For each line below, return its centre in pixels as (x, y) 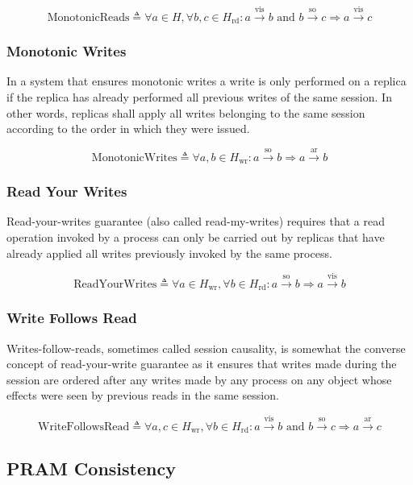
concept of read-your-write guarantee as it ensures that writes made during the (202, 364)
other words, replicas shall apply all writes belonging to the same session (186, 112)
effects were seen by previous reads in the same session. (143, 395)
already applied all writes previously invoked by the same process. (169, 253)
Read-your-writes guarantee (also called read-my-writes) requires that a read (196, 221)
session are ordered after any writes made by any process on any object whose (199, 379)
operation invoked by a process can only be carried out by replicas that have (196, 236)
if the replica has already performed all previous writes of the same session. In (199, 97)
